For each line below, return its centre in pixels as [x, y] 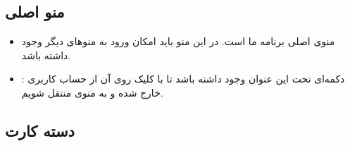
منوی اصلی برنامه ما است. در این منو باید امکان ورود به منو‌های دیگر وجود [178, 41]
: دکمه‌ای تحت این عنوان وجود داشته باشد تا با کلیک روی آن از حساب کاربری [183, 79]
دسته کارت [40, 130]
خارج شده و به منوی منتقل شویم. [92, 92]
